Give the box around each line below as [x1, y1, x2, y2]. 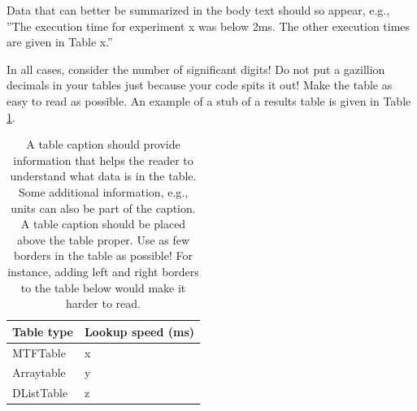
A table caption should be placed [20, 215, 186, 232]
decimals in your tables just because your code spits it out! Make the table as [7, 76, 393, 93]
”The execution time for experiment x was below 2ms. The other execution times [7, 17, 410, 34]
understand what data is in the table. [10, 167, 197, 184]
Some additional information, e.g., [18, 183, 189, 200]
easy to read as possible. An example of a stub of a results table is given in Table [7, 92, 411, 109]
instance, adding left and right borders [7, 262, 199, 279]
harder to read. [66, 295, 141, 312]
